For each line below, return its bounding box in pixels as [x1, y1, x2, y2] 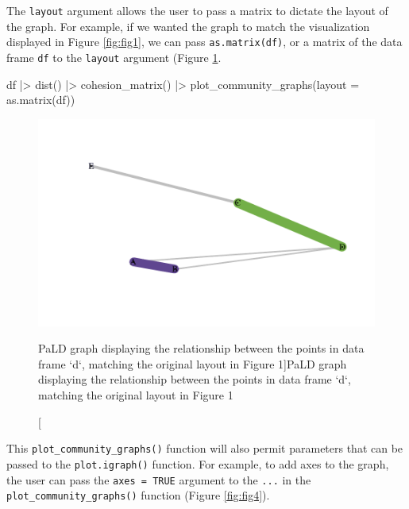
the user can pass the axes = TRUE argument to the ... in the [6, 471, 311, 488]
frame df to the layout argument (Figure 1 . [6, 48, 222, 65]
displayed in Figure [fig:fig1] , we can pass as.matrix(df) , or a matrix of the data [6, 33, 403, 50]
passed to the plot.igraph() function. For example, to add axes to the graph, [6, 455, 389, 472]
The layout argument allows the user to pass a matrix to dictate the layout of [6, 2, 388, 18]
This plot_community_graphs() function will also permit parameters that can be [6, 440, 403, 457]
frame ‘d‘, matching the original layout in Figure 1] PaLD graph [38, 355, 347, 372]
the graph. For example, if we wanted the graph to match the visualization [6, 17, 370, 34]
